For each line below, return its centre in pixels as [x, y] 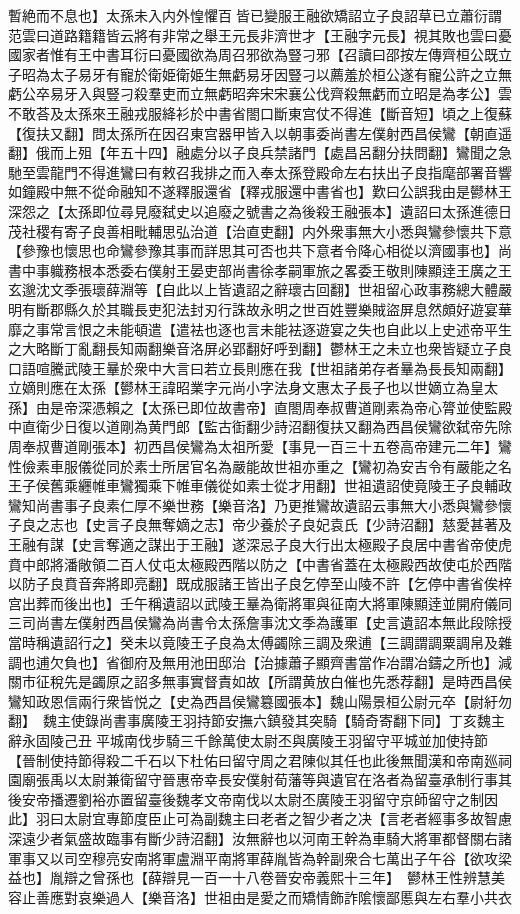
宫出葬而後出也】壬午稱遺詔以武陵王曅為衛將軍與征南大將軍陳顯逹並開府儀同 [260, 602]
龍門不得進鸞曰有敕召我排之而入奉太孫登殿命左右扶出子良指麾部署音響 [280, 171]
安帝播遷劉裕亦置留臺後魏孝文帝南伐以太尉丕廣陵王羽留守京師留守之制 [252, 798]
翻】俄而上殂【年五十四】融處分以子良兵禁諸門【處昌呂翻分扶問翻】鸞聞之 [253, 152]
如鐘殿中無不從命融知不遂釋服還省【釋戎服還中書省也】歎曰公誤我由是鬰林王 [260, 191]
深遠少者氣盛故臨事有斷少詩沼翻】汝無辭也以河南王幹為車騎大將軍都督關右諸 [260, 837]
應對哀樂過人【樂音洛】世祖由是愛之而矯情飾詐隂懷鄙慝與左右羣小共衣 [280, 896]
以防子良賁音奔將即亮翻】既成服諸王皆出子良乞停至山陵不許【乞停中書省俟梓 [260, 583]
